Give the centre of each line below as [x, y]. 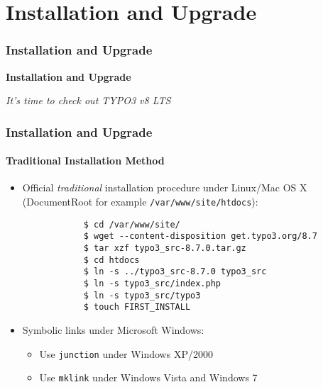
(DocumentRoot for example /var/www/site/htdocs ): [140, 202]
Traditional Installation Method [85, 161]
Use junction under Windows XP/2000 [126, 353]
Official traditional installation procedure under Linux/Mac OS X [165, 187]
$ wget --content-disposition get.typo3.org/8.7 [201, 236]
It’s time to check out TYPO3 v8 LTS [88, 100]
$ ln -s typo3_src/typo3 [142, 295]
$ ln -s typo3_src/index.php [152, 283]
